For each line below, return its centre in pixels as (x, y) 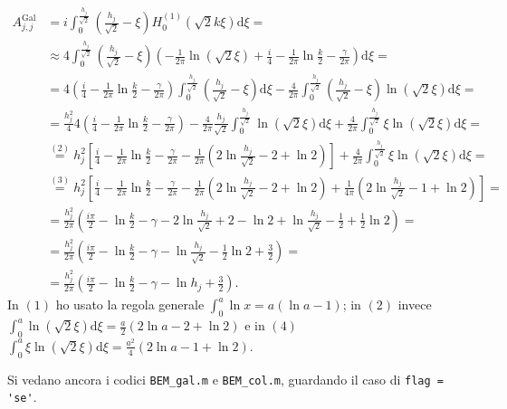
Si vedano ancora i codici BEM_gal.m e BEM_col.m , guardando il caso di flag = (225, 379)
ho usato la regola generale (130, 304)
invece (415, 304)
